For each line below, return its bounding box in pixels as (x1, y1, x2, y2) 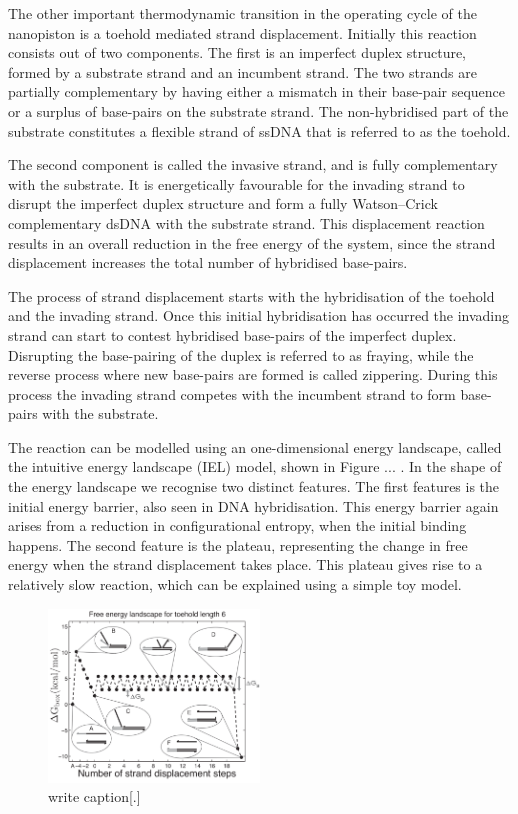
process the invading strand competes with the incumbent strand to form (8, 383, 456, 404)
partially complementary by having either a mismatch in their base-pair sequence (8, 81, 506, 102)
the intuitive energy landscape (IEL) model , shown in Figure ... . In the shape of (8, 456, 502, 477)
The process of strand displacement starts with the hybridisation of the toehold (8, 285, 495, 306)
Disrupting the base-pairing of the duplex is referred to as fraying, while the (8, 344, 474, 365)
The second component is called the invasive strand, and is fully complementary (8, 154, 498, 175)
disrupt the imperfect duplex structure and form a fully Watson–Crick (8, 193, 438, 214)
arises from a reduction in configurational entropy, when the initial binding (8, 515, 467, 536)
